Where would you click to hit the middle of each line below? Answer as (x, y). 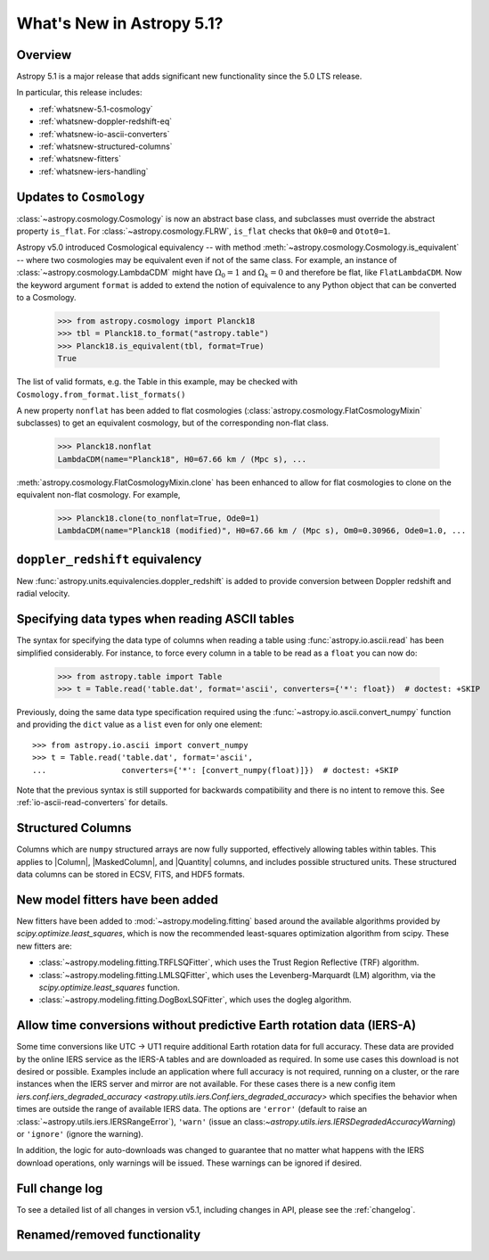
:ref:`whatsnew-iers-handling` (94, 171)
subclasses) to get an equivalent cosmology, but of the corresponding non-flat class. (173, 423)
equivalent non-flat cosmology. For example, (98, 495)
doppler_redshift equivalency (109, 559)
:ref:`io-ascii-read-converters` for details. (92, 803)
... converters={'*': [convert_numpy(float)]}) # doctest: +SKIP (216, 770)
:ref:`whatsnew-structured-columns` (106, 146)
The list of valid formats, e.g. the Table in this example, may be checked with (157, 382)
